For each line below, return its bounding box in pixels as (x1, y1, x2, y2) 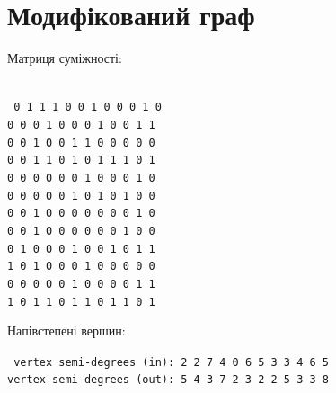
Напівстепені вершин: (7, 321, 126, 340)
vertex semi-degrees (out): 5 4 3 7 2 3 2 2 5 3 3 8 (7, 373, 329, 387)
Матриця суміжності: (7, 49, 122, 67)
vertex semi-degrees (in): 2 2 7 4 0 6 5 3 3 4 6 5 (13, 355, 329, 369)
